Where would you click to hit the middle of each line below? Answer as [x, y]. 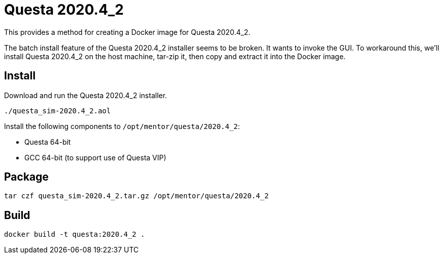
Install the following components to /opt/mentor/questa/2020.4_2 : [122, 126]
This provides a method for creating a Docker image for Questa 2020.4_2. [127, 32]
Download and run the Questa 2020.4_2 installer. [86, 95]
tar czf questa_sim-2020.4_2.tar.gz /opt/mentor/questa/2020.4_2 [136, 196]
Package [27, 177]
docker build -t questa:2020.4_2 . [75, 234]
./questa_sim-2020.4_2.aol [57, 111]
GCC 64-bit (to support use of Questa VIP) [95, 157]
